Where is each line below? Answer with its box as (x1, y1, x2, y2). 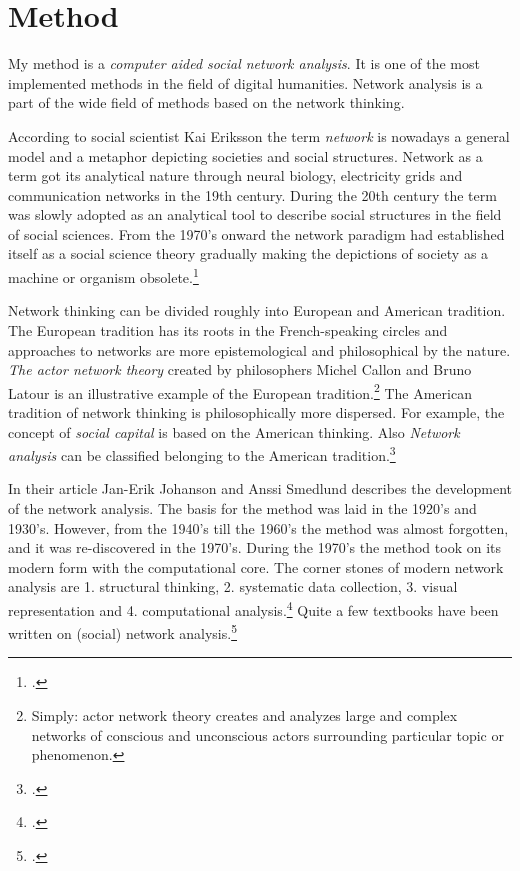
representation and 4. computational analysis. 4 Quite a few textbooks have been (8, 596, 499, 620)
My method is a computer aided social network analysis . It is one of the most (8, 53, 480, 74)
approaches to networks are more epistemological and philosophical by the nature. (8, 339, 511, 360)
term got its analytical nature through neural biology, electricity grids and (8, 165, 463, 186)
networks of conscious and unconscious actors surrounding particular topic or (31, 724, 504, 745)
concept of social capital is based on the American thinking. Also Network (8, 421, 460, 442)
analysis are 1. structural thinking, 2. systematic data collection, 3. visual (8, 576, 458, 597)
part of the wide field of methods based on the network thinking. (8, 92, 405, 113)
